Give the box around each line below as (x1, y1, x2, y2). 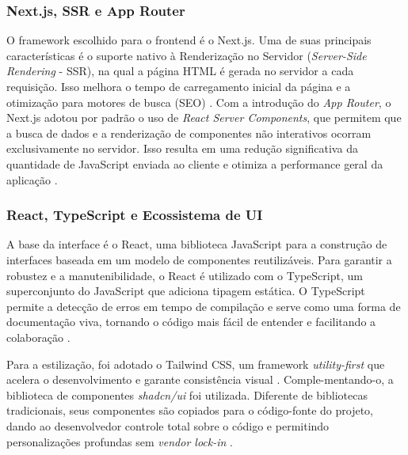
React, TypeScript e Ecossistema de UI (6, 205, 263, 225)
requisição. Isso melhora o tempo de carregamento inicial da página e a (6, 78, 351, 94)
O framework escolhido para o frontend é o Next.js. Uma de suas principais (6, 32, 372, 48)
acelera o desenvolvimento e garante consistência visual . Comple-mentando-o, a (6, 371, 394, 388)
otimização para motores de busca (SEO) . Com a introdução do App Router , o (6, 93, 391, 110)
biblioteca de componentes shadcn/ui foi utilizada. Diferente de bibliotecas (6, 386, 368, 403)
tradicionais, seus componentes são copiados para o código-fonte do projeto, (6, 402, 373, 419)
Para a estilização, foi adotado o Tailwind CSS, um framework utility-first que (6, 355, 385, 372)
